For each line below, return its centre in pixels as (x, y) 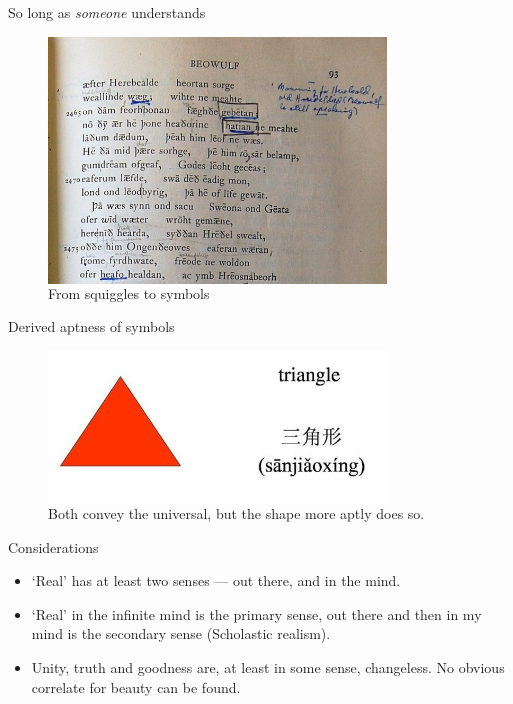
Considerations (53, 546)
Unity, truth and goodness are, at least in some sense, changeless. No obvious (268, 667)
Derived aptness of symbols (91, 326)
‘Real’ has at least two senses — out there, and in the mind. (216, 580)
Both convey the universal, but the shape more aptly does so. (236, 513)
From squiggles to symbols (129, 292)
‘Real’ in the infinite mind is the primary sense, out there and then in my (256, 613)
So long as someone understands (107, 12)
